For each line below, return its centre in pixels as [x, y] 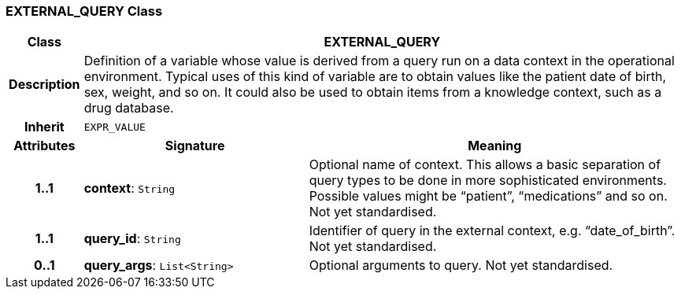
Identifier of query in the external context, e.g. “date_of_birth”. [492, 231]
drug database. [129, 108]
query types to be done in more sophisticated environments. [488, 181]
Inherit [44, 127]
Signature [195, 146]
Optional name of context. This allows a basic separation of [485, 165]
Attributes [44, 146]
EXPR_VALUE [115, 127]
